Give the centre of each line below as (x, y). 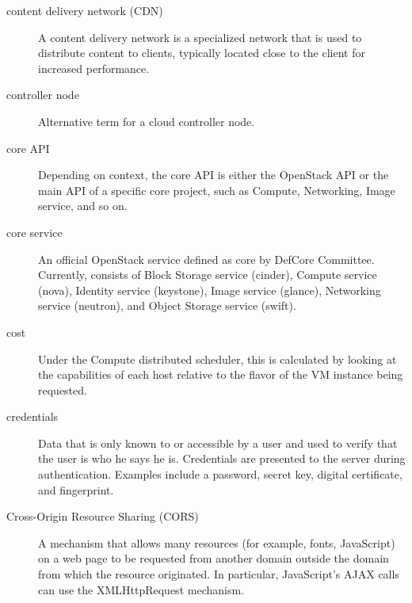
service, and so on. (83, 206)
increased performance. (94, 68)
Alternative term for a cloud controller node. (147, 121)
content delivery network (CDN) (85, 10)
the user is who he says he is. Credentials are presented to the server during (222, 458)
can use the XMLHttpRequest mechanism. (141, 589)
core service (34, 232)
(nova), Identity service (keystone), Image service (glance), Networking (210, 290)
